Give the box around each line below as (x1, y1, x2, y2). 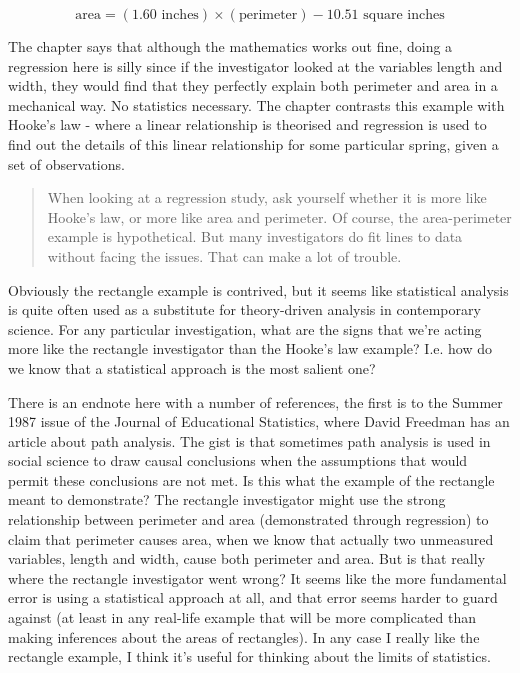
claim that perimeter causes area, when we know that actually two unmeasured (8, 528, 494, 549)
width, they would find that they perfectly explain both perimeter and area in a (8, 75, 498, 96)
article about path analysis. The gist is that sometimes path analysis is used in (8, 430, 491, 451)
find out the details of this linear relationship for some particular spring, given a (8, 133, 499, 154)
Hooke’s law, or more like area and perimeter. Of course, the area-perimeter (47, 206, 512, 227)
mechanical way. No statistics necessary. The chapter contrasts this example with (8, 94, 505, 115)
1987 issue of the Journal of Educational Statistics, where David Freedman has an (8, 411, 510, 432)
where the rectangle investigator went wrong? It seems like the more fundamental (8, 567, 507, 588)
